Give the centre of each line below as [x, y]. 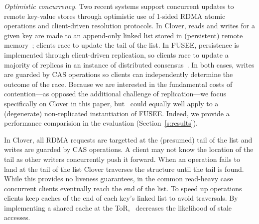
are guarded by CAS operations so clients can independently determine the [119, 74]
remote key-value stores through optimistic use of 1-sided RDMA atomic [115, 16]
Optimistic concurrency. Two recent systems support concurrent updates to [119, 6]
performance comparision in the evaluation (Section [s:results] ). [101, 123]
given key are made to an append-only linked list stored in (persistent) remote [124, 35]
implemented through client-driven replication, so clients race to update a [116, 54]
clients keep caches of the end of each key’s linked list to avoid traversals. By [121, 198]
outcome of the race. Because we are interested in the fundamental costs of [118, 84]
